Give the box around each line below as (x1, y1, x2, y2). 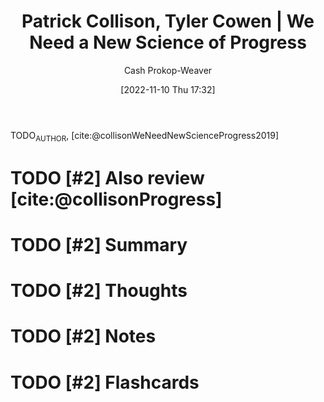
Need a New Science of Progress (29, 31, 307, 54)
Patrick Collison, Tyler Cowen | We (21, 10, 315, 33)
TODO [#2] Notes (10, 325, 157, 348)
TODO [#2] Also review (10, 166, 205, 189)
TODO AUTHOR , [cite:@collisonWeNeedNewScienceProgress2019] (10, 129, 279, 144)
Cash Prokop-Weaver (123, 64, 213, 76)
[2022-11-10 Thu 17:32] (120, 83, 216, 95)
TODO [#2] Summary (10, 234, 188, 257)
